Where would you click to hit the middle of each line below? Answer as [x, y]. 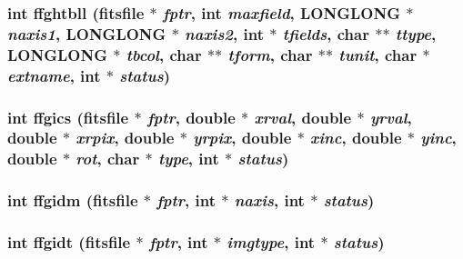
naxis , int [269, 200]
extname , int [54, 75]
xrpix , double [125, 138]
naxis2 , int [224, 33]
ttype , [416, 33]
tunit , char [378, 54]
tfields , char [326, 33]
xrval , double [303, 117]
